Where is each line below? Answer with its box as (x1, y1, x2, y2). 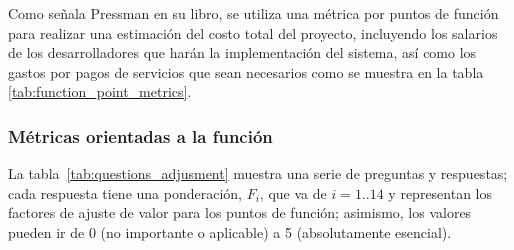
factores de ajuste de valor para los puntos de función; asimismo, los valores (8, 202, 472, 223)
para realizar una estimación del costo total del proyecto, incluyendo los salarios (8, 22, 498, 43)
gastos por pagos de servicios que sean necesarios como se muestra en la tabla (8, 61, 484, 82)
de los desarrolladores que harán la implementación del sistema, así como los (8, 42, 477, 63)
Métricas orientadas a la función (8, 123, 273, 148)
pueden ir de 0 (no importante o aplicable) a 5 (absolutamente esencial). (8, 221, 452, 242)
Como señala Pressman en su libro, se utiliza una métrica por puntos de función (8, 3, 499, 23)
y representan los (388, 182, 493, 203)
